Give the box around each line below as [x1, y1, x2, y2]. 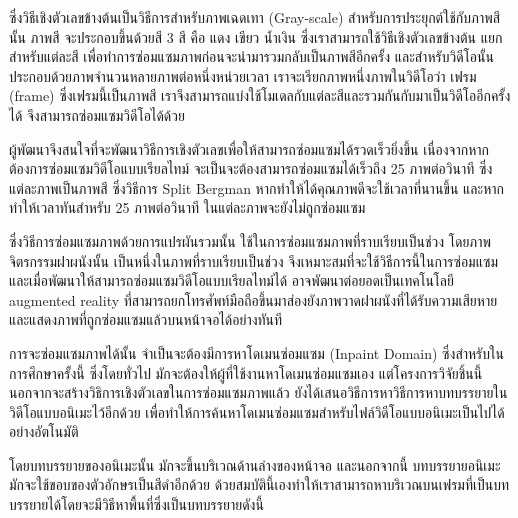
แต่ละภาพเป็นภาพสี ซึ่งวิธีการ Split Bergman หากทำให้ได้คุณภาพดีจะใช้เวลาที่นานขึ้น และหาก [9, 177, 504, 198]
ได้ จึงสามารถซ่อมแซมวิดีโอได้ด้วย [9, 104, 185, 125]
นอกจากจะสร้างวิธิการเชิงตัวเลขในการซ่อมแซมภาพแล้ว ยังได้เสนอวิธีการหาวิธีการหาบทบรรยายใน [9, 382, 508, 403]
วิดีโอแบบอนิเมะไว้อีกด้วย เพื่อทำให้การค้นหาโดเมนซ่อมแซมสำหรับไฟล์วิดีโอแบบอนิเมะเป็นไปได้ [9, 401, 505, 422]
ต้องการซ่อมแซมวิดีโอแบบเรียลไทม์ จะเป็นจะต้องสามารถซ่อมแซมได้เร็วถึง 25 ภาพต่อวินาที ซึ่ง [9, 158, 493, 179]
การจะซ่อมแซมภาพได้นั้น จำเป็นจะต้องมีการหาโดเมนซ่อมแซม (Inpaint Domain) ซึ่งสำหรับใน [9, 342, 505, 363]
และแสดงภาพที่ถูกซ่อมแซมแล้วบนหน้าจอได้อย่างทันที [9, 309, 283, 330]
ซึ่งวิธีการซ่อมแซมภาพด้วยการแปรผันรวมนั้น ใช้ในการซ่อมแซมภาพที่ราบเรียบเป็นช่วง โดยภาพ [9, 230, 492, 251]
